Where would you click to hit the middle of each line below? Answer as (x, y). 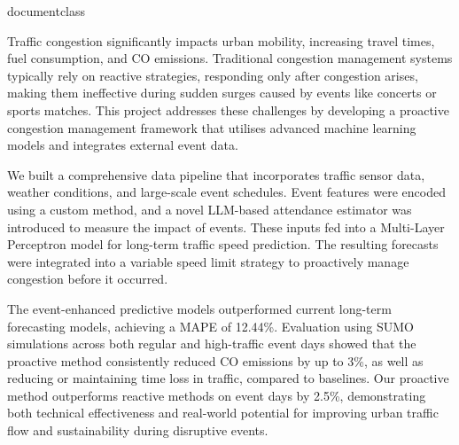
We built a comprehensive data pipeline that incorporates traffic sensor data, (216, 174)
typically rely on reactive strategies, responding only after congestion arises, (213, 75)
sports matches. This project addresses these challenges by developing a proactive (228, 109)
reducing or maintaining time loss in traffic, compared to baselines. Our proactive (228, 378)
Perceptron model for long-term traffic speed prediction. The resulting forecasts (223, 244)
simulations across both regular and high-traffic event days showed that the (212, 344)
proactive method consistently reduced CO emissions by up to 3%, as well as (215, 360)
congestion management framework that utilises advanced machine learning (212, 127)
